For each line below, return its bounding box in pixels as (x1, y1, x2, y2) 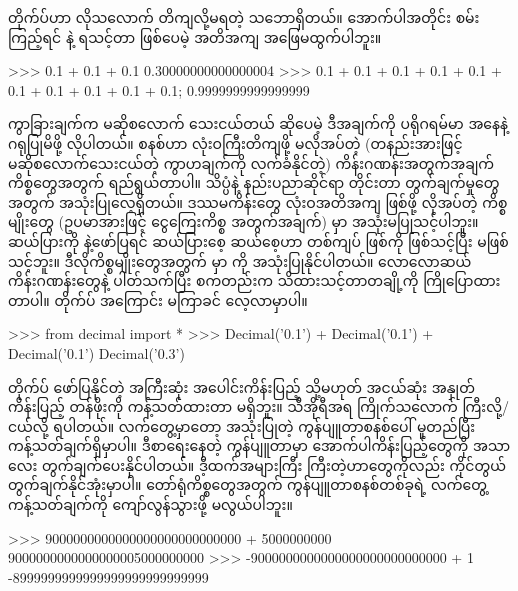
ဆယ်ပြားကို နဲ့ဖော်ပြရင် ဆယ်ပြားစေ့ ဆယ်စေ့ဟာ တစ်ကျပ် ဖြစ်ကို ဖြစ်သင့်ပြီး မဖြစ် (8, 230, 509, 251)
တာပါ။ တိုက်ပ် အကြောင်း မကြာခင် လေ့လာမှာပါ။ (8, 289, 308, 310)
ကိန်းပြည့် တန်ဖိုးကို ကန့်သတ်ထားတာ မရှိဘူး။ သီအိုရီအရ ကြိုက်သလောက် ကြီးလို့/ (8, 396, 509, 417)
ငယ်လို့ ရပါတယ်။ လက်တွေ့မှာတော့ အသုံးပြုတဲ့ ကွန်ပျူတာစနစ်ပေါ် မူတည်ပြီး (8, 415, 476, 436)
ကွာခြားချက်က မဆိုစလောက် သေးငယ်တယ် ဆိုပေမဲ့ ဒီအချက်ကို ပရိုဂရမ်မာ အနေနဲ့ (8, 113, 508, 134)
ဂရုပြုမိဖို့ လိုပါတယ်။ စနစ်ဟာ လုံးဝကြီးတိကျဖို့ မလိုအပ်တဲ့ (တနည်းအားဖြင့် (8, 132, 463, 153)
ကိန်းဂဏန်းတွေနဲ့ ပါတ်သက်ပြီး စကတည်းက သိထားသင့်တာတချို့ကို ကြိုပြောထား (8, 270, 501, 291)
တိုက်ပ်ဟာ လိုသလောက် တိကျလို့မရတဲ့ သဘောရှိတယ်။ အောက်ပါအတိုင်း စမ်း (8, 7, 480, 27)
